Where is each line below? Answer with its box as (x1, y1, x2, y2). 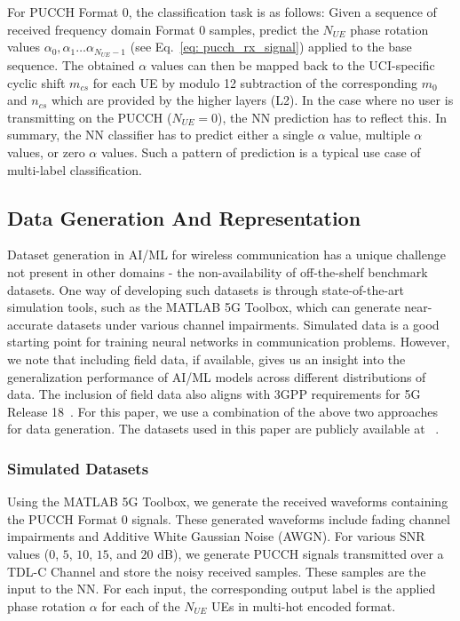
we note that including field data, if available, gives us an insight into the (7, 349, 406, 368)
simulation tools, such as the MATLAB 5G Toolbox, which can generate (7, 298, 401, 316)
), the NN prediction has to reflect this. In (218, 107, 448, 126)
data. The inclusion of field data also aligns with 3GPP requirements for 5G (7, 385, 421, 403)
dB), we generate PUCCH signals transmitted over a (157, 544, 444, 562)
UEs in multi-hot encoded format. (210, 596, 396, 615)
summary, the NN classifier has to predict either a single (7, 125, 314, 144)
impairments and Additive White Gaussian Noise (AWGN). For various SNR (7, 527, 425, 545)
